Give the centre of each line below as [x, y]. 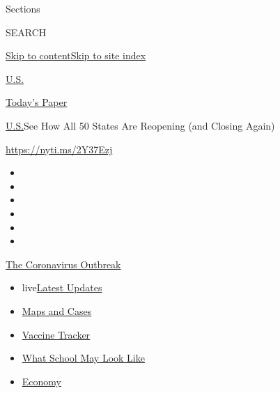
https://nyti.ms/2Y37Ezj [59, 149]
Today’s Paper [37, 102]
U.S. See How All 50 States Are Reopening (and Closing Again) [140, 125]
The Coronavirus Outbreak [63, 264]
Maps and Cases [57, 310]
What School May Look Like [83, 358]
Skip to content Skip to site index [76, 55]
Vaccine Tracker [56, 334]
